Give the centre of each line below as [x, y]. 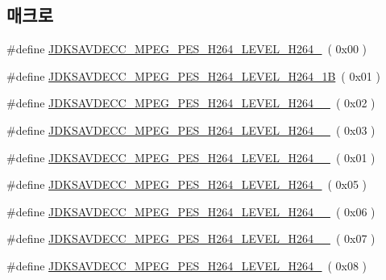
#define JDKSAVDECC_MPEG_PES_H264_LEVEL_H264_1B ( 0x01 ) [193, 75]
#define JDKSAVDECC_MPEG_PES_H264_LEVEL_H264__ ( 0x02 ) [191, 103]
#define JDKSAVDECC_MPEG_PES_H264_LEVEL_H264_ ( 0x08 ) [187, 265]
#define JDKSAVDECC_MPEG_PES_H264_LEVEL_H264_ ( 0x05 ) [187, 184]
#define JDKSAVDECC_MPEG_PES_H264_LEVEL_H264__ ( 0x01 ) [191, 157]
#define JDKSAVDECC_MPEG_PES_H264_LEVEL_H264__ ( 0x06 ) [191, 211]
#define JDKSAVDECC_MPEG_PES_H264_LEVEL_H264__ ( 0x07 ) [191, 238]
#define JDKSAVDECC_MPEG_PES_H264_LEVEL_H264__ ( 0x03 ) [191, 130]
